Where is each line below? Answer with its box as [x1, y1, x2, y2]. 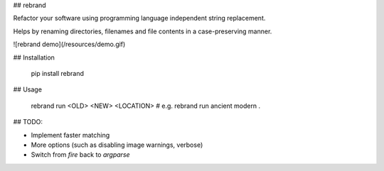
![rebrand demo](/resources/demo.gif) [13, 40, 126, 49]
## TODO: [13, 118, 43, 126]
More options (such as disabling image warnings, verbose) [31, 140, 203, 149]
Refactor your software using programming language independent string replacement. [13, 14, 266, 23]
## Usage [13, 85, 43, 94]
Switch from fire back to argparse [31, 150, 131, 159]
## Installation [13, 53, 55, 62]
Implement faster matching [31, 131, 110, 139]
